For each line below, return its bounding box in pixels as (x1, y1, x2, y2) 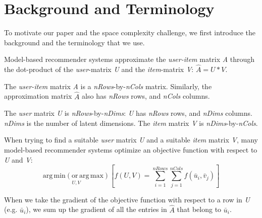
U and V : (4, 154, 33, 165)
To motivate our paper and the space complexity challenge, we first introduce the (4, 27, 256, 38)
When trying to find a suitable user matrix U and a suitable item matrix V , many (4, 134, 258, 145)
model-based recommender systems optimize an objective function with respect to (4, 144, 257, 155)
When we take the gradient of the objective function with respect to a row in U (4, 194, 250, 204)
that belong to (177, 204, 222, 214)
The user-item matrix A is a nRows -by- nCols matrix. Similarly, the (4, 81, 212, 91)
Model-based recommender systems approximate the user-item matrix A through (4, 54, 255, 64)
